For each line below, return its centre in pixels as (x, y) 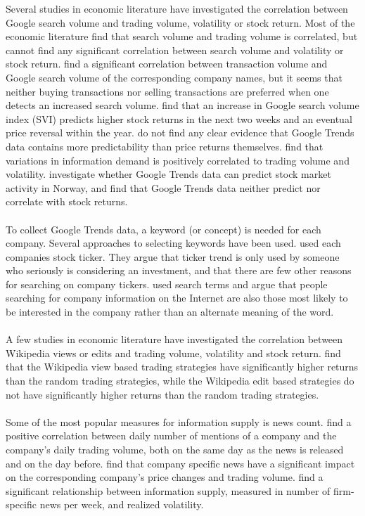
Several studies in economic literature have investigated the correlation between (177, 8)
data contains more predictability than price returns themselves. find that (165, 146)
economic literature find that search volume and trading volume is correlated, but (182, 36)
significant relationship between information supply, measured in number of (168, 490)
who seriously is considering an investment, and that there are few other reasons (179, 270)
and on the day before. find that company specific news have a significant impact (180, 463)
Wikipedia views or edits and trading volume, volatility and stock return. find (173, 353)
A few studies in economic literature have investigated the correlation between (174, 339)
